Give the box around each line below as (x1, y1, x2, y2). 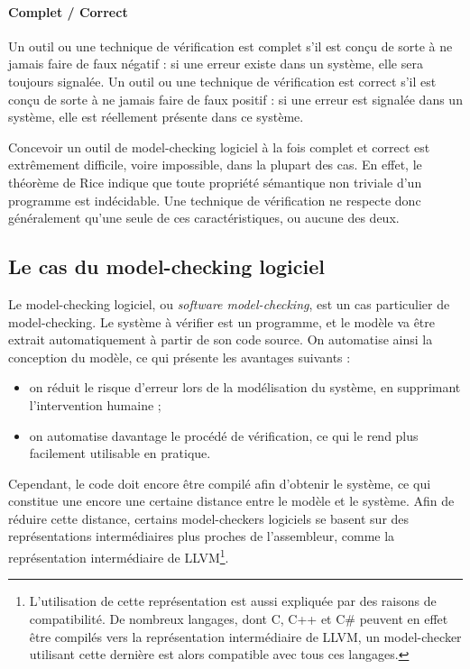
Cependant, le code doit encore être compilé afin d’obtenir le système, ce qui (8, 473, 431, 492)
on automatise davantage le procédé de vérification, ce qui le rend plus (29, 426, 419, 444)
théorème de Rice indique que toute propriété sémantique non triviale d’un (8, 172, 422, 191)
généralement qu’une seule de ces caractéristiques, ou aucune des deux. (8, 208, 400, 227)
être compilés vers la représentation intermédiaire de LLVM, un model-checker (29, 627, 462, 646)
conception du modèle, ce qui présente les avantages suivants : (8, 347, 351, 366)
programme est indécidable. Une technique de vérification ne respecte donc (8, 190, 421, 209)
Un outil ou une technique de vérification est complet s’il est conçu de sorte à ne (8, 36, 453, 55)
